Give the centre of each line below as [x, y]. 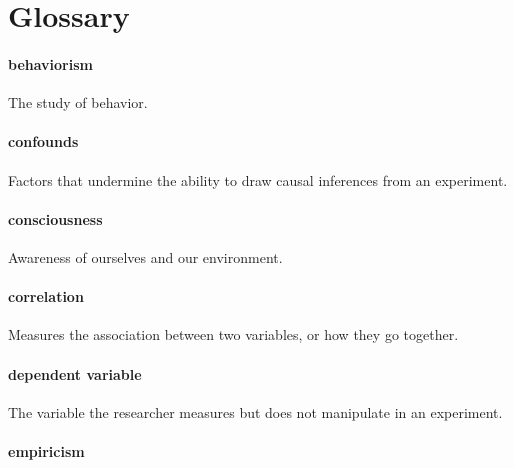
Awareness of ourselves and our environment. [145, 256]
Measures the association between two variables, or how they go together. [233, 334]
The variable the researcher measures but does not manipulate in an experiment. [255, 411]
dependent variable [75, 373]
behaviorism [50, 63]
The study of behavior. [78, 102]
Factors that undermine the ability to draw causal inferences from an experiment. [258, 179]
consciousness [55, 218]
